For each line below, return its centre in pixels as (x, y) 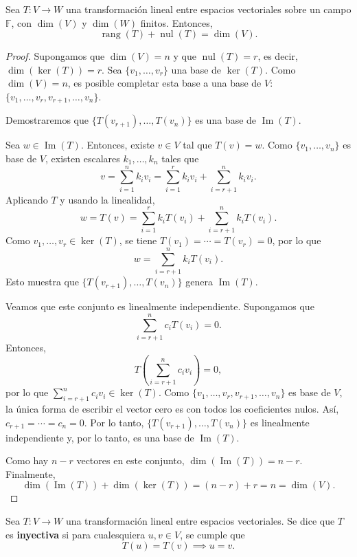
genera (199, 282)
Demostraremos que (47, 120)
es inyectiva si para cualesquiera (76, 534)
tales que (180, 159)
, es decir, (278, 56)
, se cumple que (212, 534)
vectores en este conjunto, (130, 460)
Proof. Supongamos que (55, 56)
